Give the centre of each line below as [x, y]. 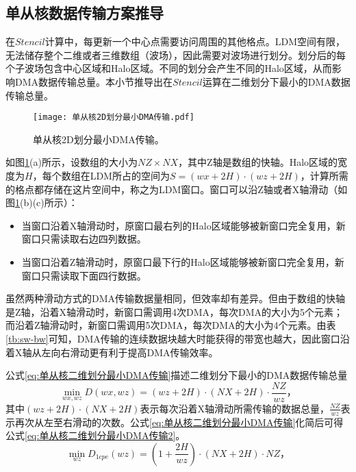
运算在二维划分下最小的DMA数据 [276, 81]
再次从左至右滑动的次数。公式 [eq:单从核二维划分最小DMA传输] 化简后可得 [179, 422]
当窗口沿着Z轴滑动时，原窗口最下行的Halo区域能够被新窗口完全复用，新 [183, 261]
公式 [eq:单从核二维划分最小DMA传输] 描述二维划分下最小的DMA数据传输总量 [177, 375]
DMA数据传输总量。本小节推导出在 [94, 81]
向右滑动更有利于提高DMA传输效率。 [135, 352]
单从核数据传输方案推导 [85, 13]
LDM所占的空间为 [130, 176]
